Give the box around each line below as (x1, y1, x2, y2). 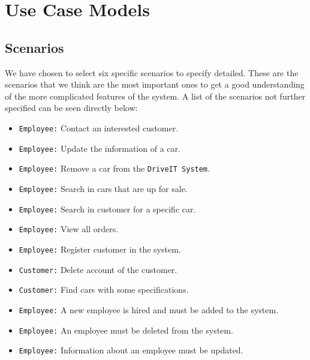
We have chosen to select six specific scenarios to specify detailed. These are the (5, 66, 299, 79)
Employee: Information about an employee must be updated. (19, 344, 243, 356)
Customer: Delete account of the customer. (19, 263, 177, 275)
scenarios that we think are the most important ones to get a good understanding (5, 78, 305, 91)
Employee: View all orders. (19, 223, 119, 235)
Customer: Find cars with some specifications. (19, 283, 189, 296)
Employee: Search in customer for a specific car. (19, 202, 196, 215)
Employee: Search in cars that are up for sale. (19, 182, 188, 194)
